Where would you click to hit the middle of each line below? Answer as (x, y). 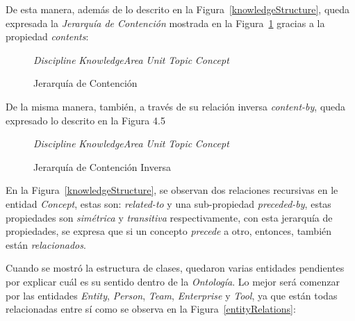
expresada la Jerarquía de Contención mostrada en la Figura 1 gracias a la (165, 23)
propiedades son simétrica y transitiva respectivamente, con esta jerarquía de (169, 217)
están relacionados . (46, 244)
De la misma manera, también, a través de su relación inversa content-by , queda (176, 106)
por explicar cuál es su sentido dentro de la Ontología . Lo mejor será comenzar (173, 281)
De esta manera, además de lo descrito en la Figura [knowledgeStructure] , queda (178, 9)
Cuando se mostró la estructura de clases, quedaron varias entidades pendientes (175, 268)
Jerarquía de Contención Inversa (102, 166)
